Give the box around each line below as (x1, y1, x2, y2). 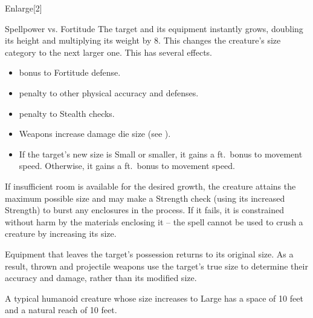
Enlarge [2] (5, 2, 42, 14)
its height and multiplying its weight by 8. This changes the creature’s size (5, 34, 281, 47)
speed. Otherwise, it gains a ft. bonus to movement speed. (19, 159, 235, 172)
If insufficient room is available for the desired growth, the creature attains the (5, 179, 296, 192)
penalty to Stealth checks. (19, 107, 115, 119)
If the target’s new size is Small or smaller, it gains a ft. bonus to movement (19, 147, 303, 160)
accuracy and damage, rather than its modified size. (5, 271, 197, 284)
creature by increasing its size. (5, 227, 117, 240)
